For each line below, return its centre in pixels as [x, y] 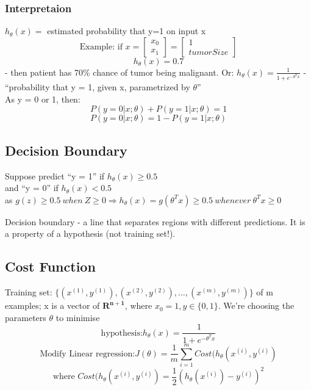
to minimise [78, 317]
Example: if [101, 47]
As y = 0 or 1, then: [43, 99]
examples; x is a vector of [52, 305]
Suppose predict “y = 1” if [55, 175]
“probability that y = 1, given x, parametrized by [98, 87]
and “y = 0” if [32, 188]
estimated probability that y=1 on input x [127, 31]
